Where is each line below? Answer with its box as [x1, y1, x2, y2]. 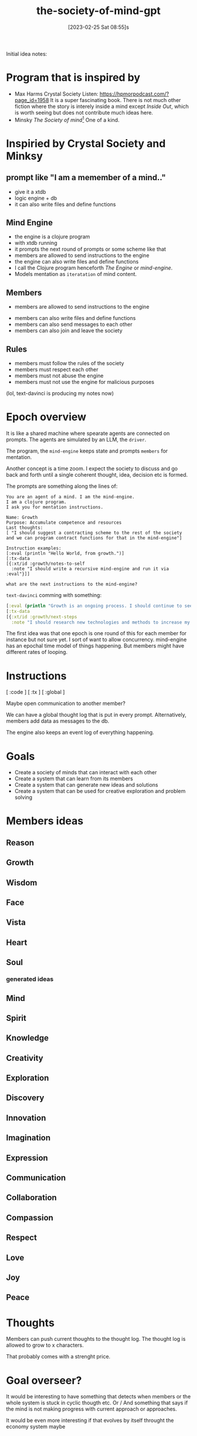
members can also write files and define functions [14, 315, 136, 322]
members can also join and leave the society [14, 327, 123, 334]
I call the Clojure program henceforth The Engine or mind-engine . [14, 264, 173, 271]
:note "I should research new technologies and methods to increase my [11, 619, 191, 625]
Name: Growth [6, 514, 38, 520]
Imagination [6, 1133, 51, 1143]
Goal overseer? [6, 1374, 82, 1387]
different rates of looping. [6, 649, 68, 656]
